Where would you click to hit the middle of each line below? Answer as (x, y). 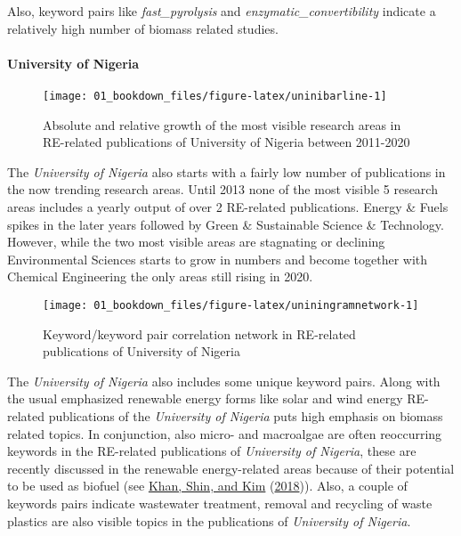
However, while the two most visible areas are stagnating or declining (196, 242)
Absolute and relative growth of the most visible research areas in (222, 124)
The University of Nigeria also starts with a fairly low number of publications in (226, 171)
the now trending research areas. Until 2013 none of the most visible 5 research (222, 189)
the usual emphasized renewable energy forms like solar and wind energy (205, 398)
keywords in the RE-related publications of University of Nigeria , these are (212, 451)
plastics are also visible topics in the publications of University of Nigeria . (209, 520)
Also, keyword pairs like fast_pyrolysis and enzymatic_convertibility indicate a (222, 11)
